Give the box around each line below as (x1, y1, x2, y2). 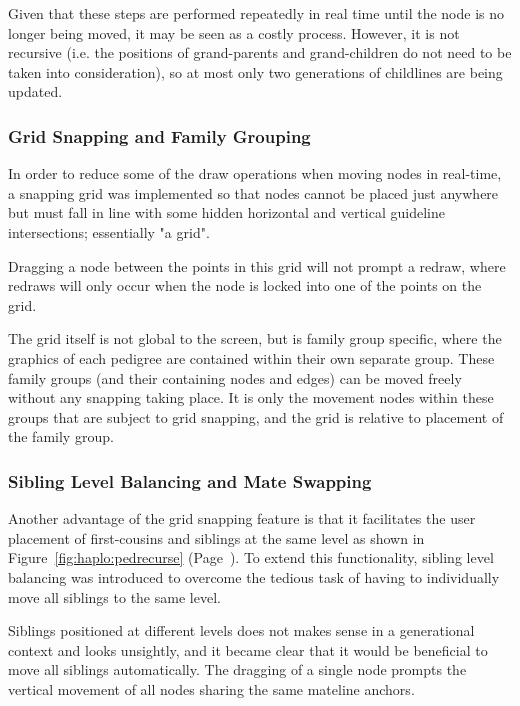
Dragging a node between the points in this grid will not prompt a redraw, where (8, 255, 506, 276)
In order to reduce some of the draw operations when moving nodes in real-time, (8, 163, 502, 184)
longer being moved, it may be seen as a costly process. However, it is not (8, 22, 460, 43)
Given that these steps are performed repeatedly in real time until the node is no (8, 3, 505, 23)
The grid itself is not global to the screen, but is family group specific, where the (8, 328, 502, 349)
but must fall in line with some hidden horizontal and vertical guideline (8, 202, 445, 223)
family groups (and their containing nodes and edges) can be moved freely (8, 367, 462, 388)
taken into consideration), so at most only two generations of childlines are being (8, 61, 503, 82)
